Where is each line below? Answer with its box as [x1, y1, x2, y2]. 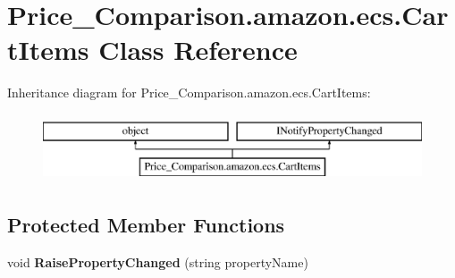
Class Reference [98, 31, 298, 68]
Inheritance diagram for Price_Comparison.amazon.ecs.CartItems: [7, 83, 371, 102]
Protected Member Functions [7, 211, 285, 239]
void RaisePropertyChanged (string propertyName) [7, 253, 308, 272]
